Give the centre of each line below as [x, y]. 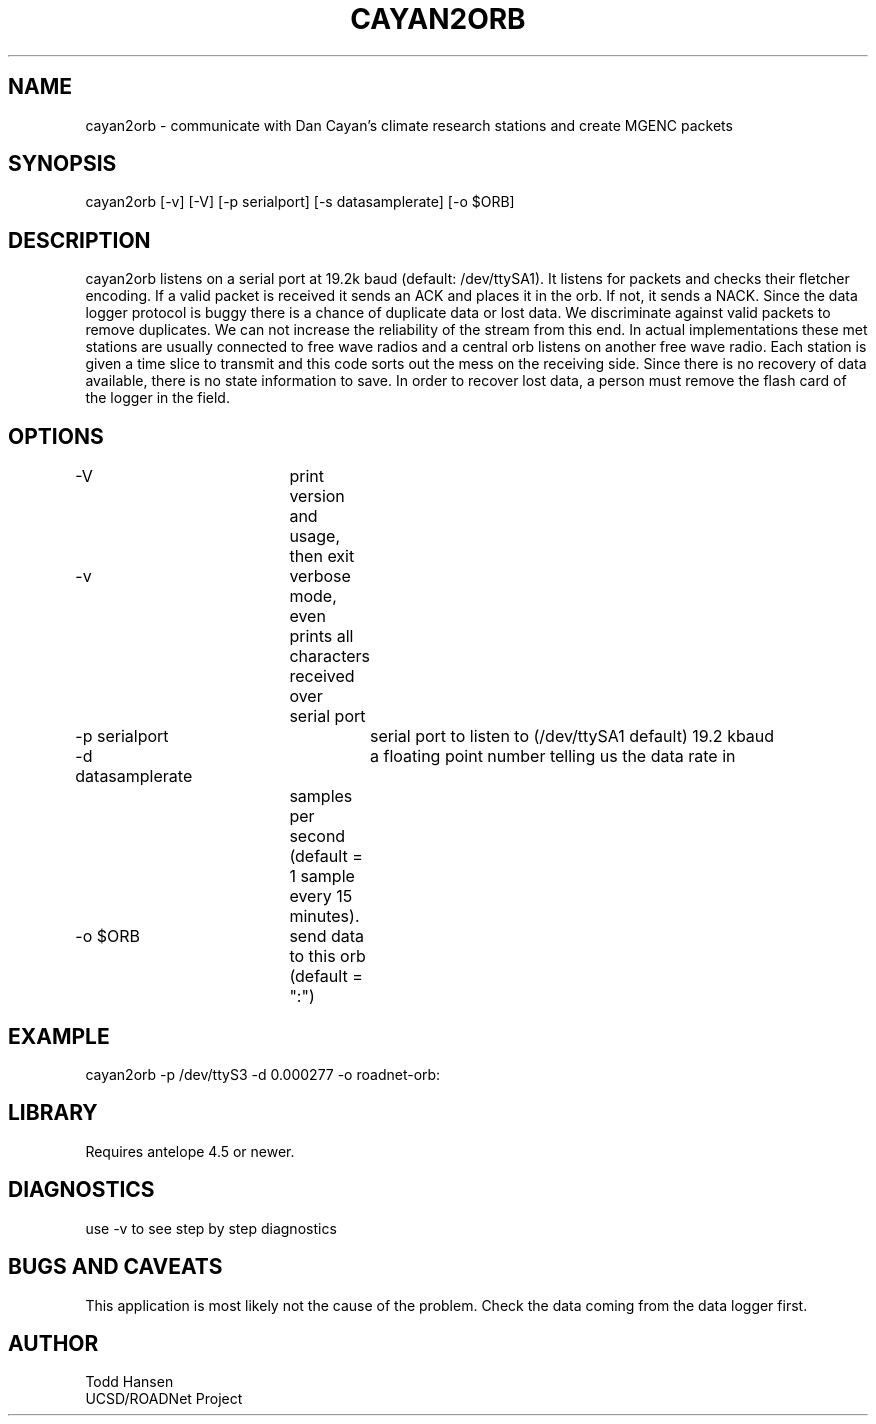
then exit [322, 556]
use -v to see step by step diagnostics [211, 1228]
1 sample [322, 876]
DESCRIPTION [79, 240]
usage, [315, 536]
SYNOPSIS [62, 164]
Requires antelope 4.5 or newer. [190, 1151]
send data [327, 936]
